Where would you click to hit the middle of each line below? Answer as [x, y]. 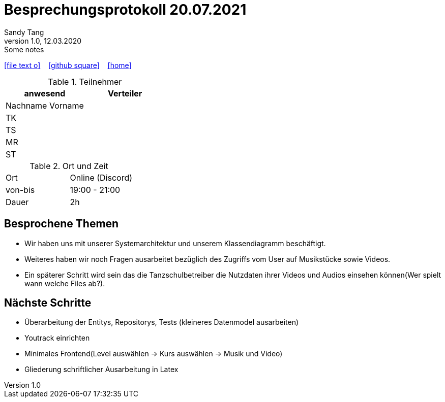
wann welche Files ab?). [65, 283]
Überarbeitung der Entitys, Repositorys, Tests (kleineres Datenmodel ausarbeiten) [162, 322]
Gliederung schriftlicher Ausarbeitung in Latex [101, 370]
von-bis [20, 190]
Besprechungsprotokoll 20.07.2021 [125, 10]
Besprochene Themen [62, 224]
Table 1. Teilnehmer [85, 81]
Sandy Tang [24, 32]
